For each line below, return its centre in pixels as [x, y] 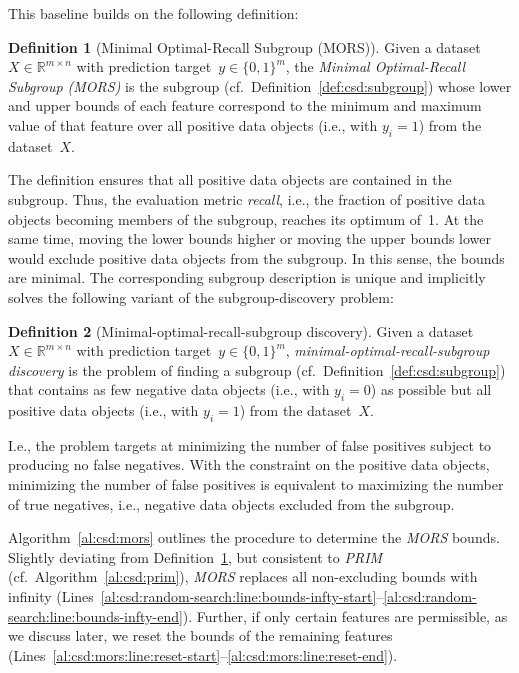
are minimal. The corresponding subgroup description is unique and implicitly [247, 277]
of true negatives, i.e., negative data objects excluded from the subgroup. [231, 503]
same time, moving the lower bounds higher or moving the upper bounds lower [250, 238]
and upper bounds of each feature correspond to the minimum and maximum [245, 105]
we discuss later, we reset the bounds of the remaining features [200, 635]
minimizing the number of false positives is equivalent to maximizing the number [256, 484]
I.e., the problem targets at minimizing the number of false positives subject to [250, 444]
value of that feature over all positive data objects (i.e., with [193, 124]
